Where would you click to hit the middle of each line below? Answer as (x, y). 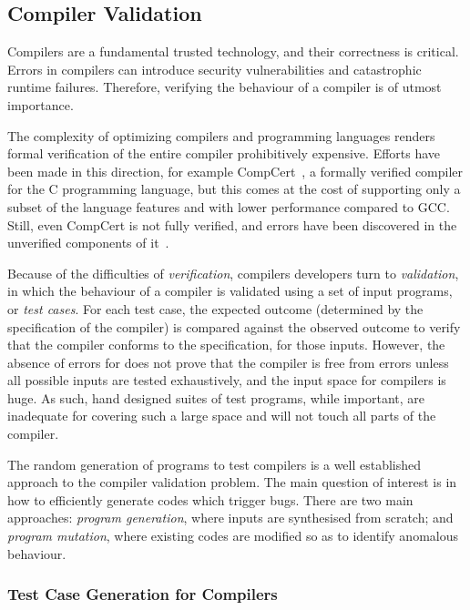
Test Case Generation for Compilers (143, 594)
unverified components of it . (88, 243)
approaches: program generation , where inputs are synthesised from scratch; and (230, 518)
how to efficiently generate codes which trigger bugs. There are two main (210, 499)
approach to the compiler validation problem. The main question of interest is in (232, 482)
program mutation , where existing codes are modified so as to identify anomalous (233, 536)
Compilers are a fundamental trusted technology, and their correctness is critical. (233, 51)
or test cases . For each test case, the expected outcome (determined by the (215, 308)
